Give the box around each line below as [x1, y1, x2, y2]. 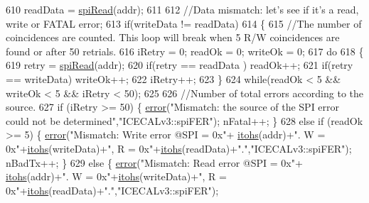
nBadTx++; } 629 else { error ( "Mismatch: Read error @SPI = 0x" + [6, 155, 303, 170]
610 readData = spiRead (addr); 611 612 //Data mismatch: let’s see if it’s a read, [6, 2, 359, 16]
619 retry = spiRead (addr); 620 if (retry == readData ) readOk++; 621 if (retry [6, 57, 353, 72]
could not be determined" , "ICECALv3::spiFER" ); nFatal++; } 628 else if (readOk [6, 113, 363, 128]
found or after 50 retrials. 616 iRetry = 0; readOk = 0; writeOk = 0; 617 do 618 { [6, 43, 364, 58]
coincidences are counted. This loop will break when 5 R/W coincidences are [6, 30, 340, 45]
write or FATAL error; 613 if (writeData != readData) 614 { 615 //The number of [6, 16, 362, 31]
